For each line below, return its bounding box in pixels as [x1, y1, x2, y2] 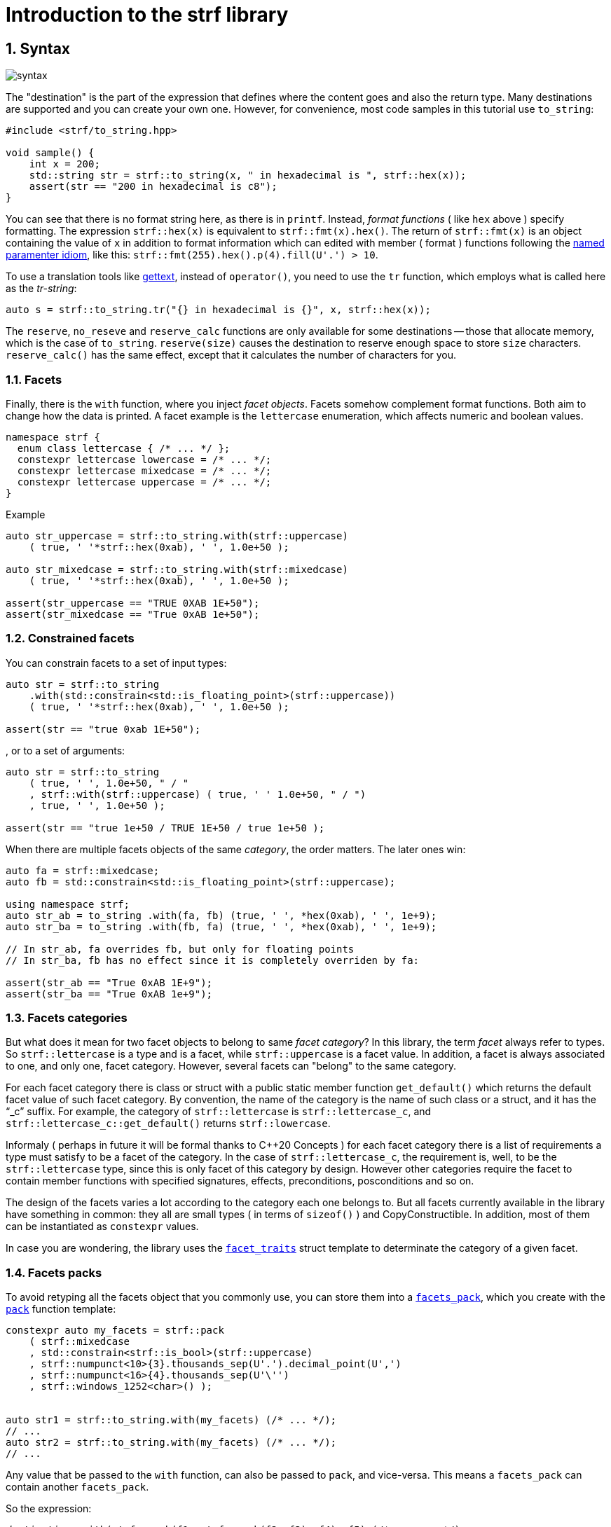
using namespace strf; [6, 898, 130, 910]
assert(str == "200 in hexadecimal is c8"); [29, 181, 277, 193]
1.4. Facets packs [6, 1265, 102, 1280]
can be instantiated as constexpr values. [6, 1220, 199, 1233]
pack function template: [6, 1303, 116, 1315]
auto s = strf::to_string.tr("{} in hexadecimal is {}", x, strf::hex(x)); [6, 304, 431, 316]
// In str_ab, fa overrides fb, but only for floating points [6, 943, 355, 955]
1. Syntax [6, 39, 71, 57]
